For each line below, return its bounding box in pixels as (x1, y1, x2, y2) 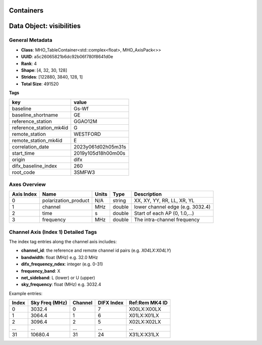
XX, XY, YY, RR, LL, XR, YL (134, 197, 195, 204)
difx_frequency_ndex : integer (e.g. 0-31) (21, 261, 103, 267)
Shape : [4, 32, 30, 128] (21, 67, 67, 73)
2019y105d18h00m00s (73, 149, 126, 156)
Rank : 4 (21, 61, 37, 66)
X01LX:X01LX (129, 312, 160, 319)
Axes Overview (9, 181, 46, 188)
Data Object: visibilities (9, 22, 81, 30)
